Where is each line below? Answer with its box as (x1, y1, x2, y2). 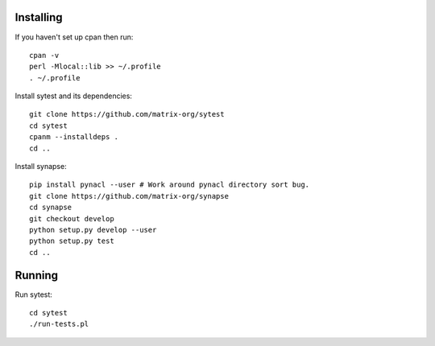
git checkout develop (29, 214, 114, 223)
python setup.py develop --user (29, 225, 157, 234)
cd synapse (29, 203, 72, 212)
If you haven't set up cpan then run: (14, 32, 134, 42)
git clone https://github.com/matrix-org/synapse (29, 192, 230, 200)
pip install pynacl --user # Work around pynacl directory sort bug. (29, 180, 310, 189)
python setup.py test (29, 237, 114, 245)
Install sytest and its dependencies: (14, 91, 133, 101)
